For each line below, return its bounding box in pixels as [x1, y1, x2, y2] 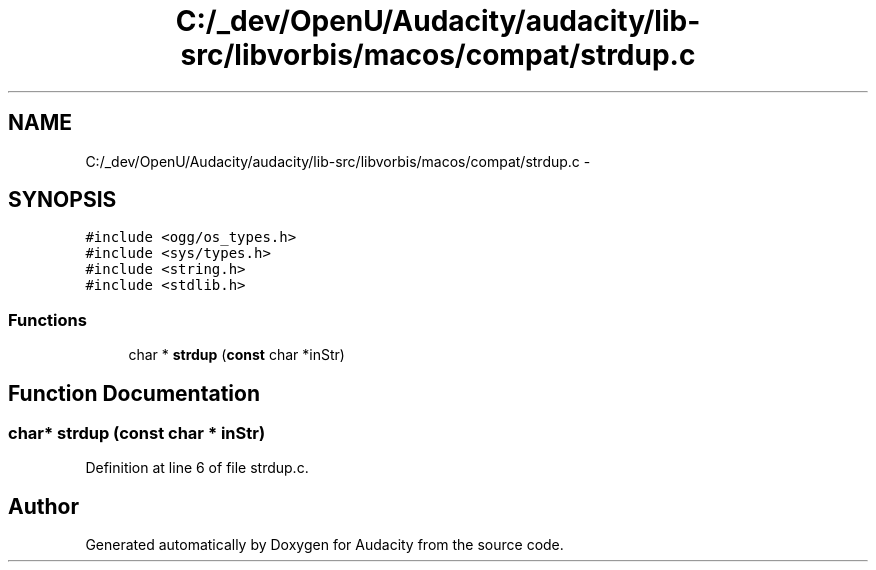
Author [8, 493, 79, 519]
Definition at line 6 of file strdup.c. [85, 459, 309, 477]
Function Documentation [8, 380, 260, 406]
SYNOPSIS [8, 187, 117, 213]
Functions [8, 309, 87, 330]
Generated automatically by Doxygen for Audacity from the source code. [85, 536, 564, 554]
